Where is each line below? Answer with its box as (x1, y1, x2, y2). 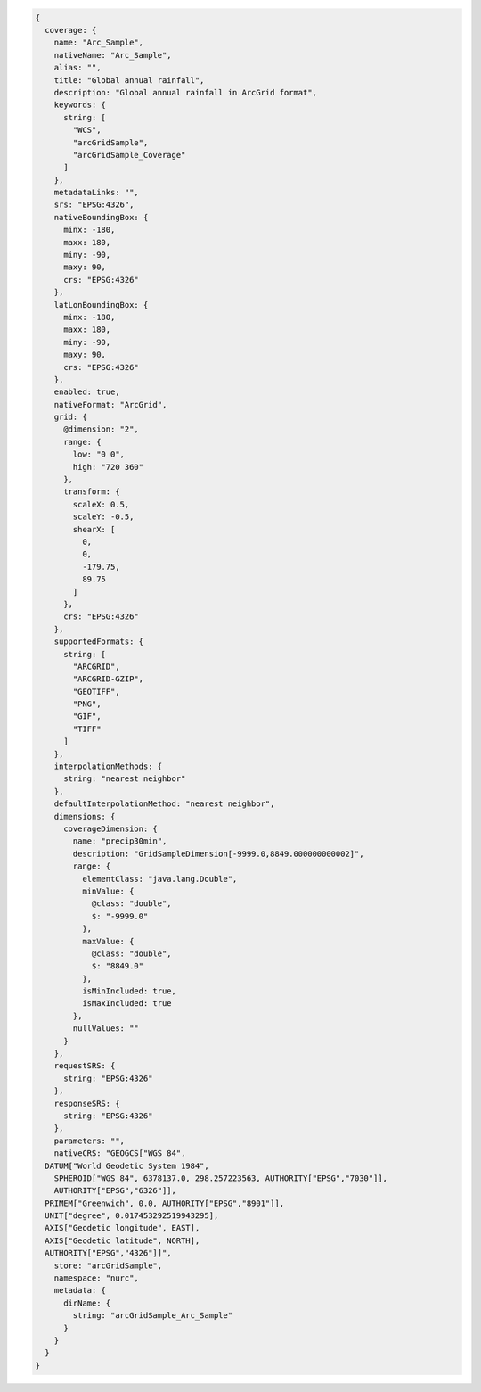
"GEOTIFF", (72, 687, 120, 696)
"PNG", (72, 699, 102, 709)
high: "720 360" (72, 462, 144, 472)
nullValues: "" (72, 1024, 140, 1034)
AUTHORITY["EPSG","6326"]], (53, 1186, 177, 1196)
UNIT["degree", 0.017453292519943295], (45, 1211, 219, 1221)
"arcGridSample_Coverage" (72, 150, 186, 160)
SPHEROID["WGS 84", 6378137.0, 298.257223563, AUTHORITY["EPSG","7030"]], (53, 1173, 387, 1183)
